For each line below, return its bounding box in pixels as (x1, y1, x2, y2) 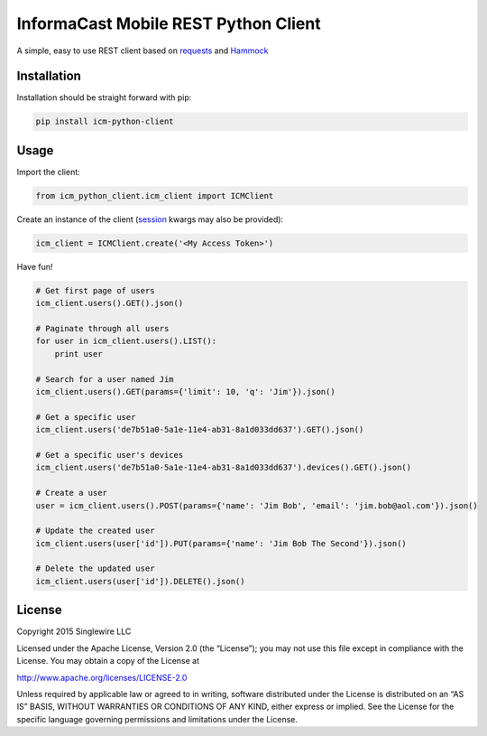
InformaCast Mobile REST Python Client (16, 14, 321, 33)
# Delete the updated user (35, 564, 155, 573)
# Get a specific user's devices (35, 450, 184, 460)
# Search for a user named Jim (35, 374, 175, 384)
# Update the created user (35, 526, 155, 536)
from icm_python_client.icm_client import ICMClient (35, 191, 274, 200)
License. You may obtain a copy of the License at (16, 656, 200, 666)
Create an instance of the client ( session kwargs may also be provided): (16, 213, 284, 225)
